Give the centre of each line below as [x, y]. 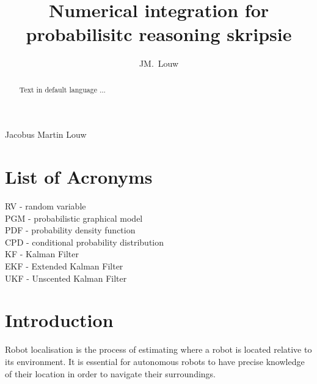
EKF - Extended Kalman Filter [64, 266]
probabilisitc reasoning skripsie [159, 34]
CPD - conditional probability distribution [85, 242]
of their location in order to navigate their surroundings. [111, 373]
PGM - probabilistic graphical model [74, 218]
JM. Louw [159, 63]
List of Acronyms [79, 177]
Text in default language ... [62, 89]
